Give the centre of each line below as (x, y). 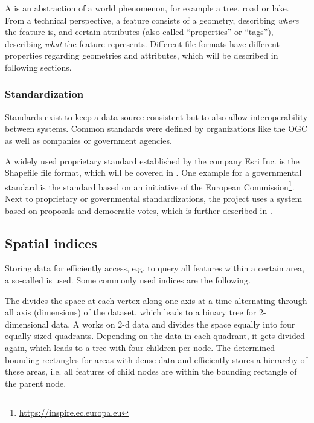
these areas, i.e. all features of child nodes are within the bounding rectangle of (151, 371)
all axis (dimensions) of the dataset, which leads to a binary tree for (131, 312)
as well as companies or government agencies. (88, 140)
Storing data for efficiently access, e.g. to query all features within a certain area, (155, 268)
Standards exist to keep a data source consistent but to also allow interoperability (156, 116)
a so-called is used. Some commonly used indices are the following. (128, 279)
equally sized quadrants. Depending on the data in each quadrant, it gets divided (155, 336)
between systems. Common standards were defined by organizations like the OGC (156, 128)
